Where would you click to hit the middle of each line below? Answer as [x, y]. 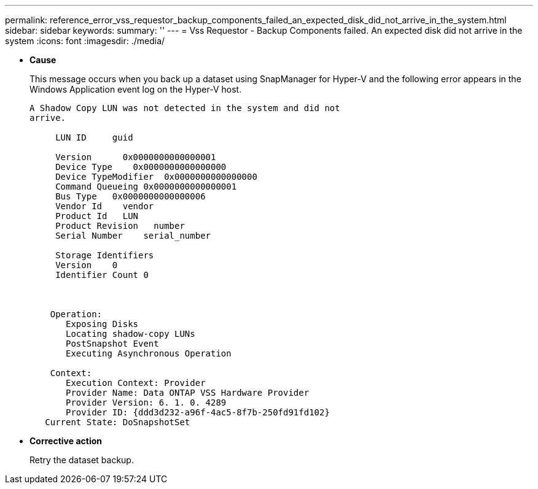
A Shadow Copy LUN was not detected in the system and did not [185, 108]
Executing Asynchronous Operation [149, 353]
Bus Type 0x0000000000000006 [131, 196]
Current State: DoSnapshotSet [118, 422]
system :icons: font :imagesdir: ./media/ [85, 41]
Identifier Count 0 [102, 275]
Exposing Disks [102, 324]
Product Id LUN [97, 216]
